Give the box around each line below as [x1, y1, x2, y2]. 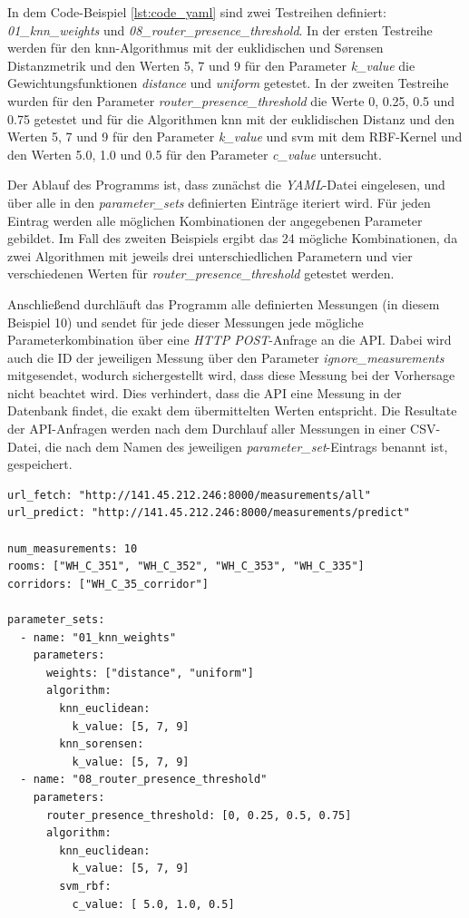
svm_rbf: [59, 879, 112, 893]
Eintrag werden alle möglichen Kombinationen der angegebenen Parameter [7, 210, 423, 229]
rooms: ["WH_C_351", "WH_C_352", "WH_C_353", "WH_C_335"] [7, 560, 365, 573]
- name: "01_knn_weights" [20, 630, 177, 644]
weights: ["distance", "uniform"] [45, 666, 255, 679]
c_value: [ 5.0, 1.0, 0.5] [72, 897, 235, 911]
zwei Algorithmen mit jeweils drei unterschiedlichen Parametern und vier [7, 246, 413, 265]
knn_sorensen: [59, 737, 144, 751]
